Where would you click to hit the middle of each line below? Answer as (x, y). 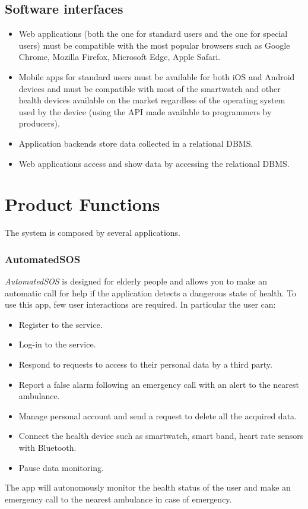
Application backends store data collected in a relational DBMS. (136, 143)
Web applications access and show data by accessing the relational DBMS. (154, 163)
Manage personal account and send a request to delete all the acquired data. (158, 415)
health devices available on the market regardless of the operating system (152, 100)
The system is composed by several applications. (93, 233)
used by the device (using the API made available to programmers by (145, 111)
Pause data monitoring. (61, 467)
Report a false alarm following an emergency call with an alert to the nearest (159, 384)
